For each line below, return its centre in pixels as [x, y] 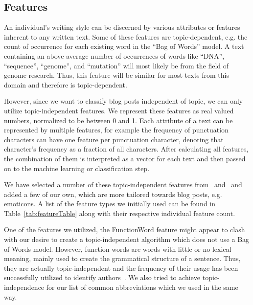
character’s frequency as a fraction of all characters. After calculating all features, [126, 149]
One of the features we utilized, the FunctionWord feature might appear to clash [125, 229]
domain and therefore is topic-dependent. [66, 84]
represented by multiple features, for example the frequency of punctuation [116, 130]
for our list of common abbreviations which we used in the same [142, 287]
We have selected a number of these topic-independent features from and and [123, 185]
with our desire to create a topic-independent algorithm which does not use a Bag [127, 239]
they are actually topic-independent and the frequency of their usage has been [121, 268]
